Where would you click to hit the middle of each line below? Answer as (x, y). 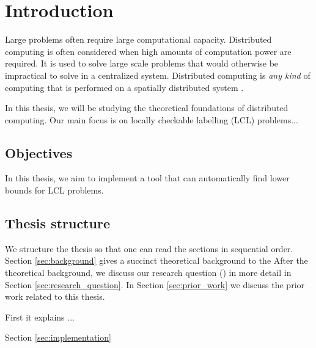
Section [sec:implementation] (58, 337)
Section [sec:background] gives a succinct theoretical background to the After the (156, 260)
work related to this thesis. (55, 296)
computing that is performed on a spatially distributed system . (124, 87)
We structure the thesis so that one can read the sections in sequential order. (149, 248)
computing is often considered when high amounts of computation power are (148, 51)
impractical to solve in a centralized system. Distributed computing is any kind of (158, 75)
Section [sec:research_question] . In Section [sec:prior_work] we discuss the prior (155, 284)
